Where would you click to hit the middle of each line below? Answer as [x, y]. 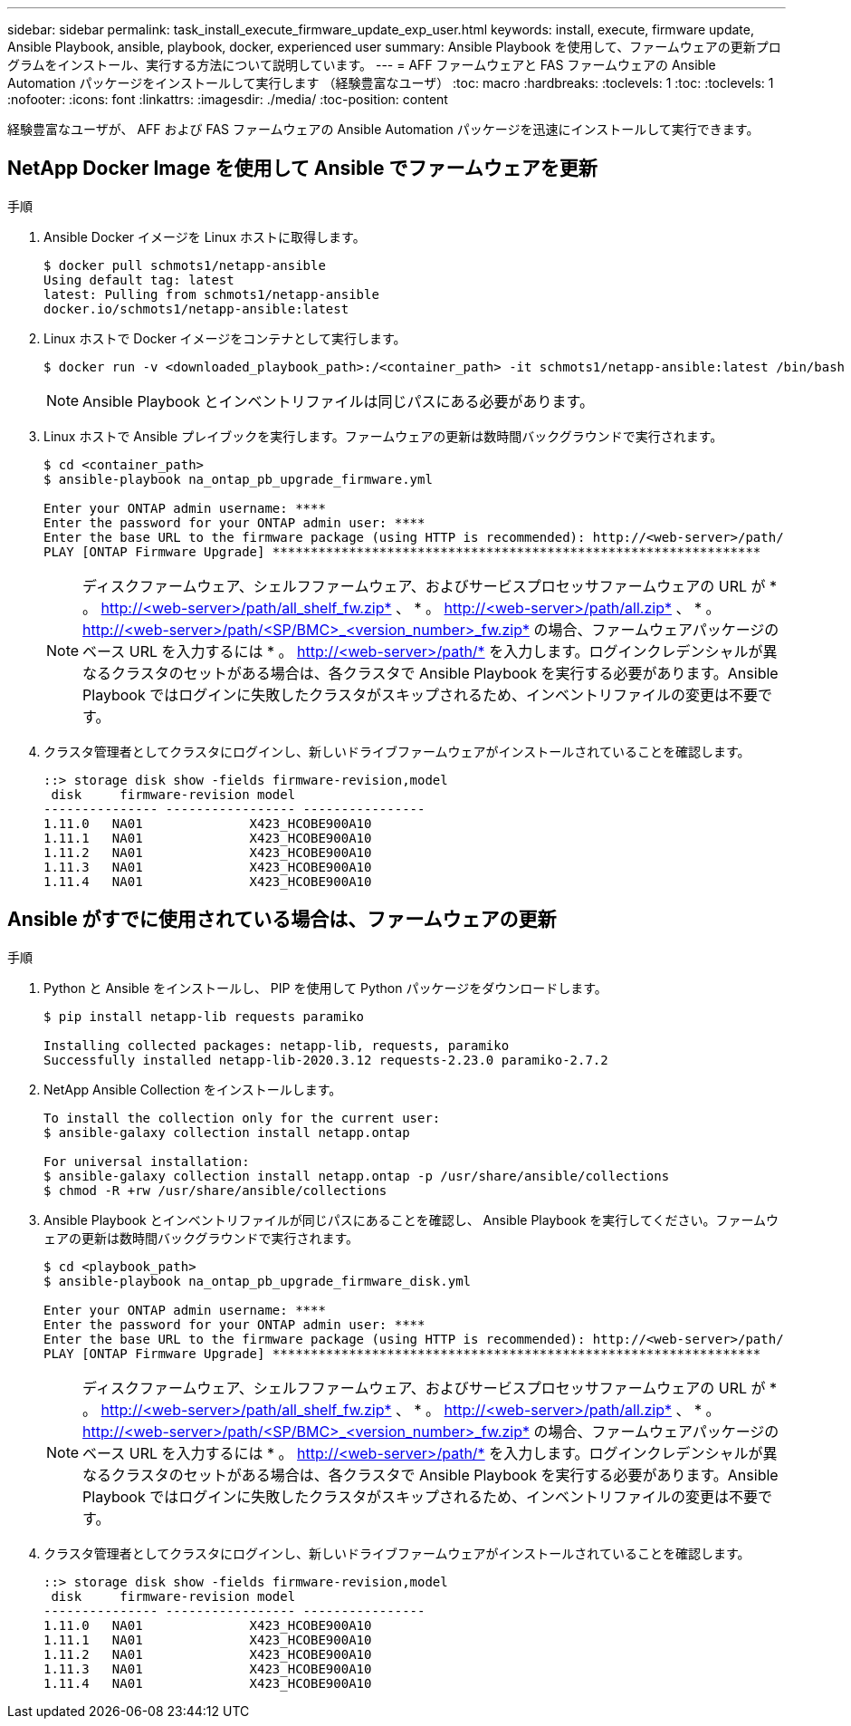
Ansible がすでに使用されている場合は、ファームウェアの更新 [282, 920]
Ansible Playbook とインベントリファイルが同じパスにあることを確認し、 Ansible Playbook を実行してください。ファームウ [411, 1220]
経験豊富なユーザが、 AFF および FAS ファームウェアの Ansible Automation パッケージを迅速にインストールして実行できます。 [383, 129]
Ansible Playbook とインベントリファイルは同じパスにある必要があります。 [338, 401]
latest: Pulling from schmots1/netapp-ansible [211, 294]
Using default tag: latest [139, 280]
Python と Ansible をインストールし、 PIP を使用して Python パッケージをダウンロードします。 [325, 988]
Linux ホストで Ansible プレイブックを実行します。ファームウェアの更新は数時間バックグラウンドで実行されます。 [383, 436]
